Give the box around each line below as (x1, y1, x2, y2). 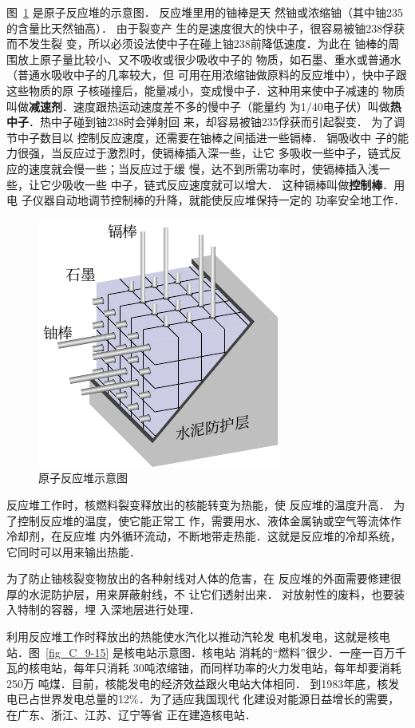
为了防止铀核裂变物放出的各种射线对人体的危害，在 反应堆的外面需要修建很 (6, 570, 401, 587)
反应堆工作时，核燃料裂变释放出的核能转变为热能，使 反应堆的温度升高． (6, 496, 390, 512)
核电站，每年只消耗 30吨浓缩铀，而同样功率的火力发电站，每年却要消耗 (28, 659, 401, 676)
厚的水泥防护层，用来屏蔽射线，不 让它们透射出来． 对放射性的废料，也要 (6, 585, 394, 602)
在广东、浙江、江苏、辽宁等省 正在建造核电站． (6, 706, 256, 723)
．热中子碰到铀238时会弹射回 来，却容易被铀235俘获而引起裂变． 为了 (29, 113, 394, 130)
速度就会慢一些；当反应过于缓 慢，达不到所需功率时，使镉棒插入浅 (28, 160, 379, 176)
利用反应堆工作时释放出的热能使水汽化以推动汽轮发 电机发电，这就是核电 (6, 628, 390, 645)
